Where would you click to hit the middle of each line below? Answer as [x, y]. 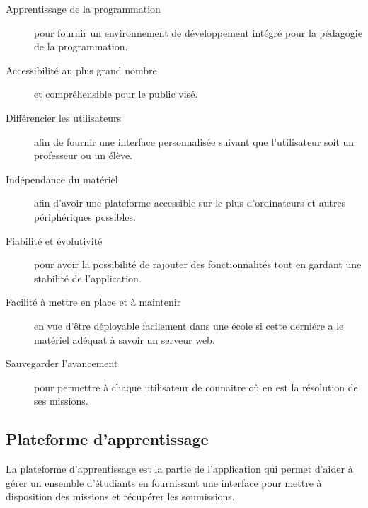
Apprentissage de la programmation [83, 8]
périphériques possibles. [85, 216]
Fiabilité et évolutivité [54, 240]
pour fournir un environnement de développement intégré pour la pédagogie [198, 32]
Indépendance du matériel [62, 179]
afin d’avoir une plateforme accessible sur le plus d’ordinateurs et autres [190, 203]
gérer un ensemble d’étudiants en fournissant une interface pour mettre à [164, 482]
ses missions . [61, 401]
